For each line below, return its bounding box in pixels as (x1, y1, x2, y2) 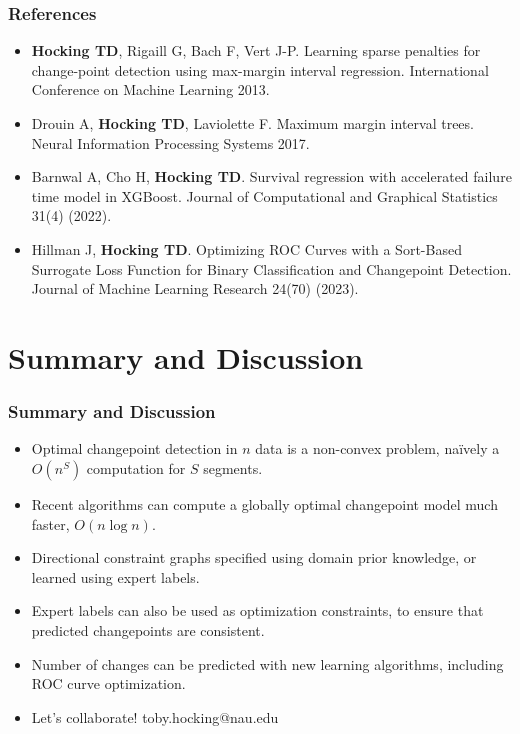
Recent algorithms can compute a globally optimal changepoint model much (31, 493, 498, 514)
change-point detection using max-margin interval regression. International (31, 59, 489, 80)
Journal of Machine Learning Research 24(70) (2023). (31, 278, 359, 299)
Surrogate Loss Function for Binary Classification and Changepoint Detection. (31, 258, 512, 279)
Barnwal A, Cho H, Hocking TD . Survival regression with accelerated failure (31, 166, 512, 187)
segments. (203, 457, 263, 478)
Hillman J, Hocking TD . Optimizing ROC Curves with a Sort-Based (31, 238, 462, 259)
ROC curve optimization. (31, 673, 186, 694)
